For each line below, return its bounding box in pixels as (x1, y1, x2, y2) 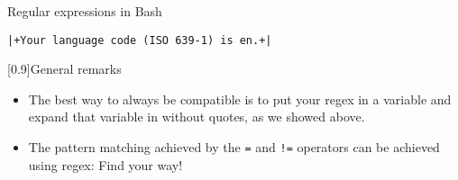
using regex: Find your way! (28, 155, 183, 174)
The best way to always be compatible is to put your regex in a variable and (28, 89, 452, 108)
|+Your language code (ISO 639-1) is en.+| (7, 33, 272, 47)
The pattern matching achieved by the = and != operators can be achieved (28, 138, 440, 157)
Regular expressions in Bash (7, 2, 162, 20)
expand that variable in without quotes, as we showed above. (28, 107, 365, 126)
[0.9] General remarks (7, 59, 122, 78)
